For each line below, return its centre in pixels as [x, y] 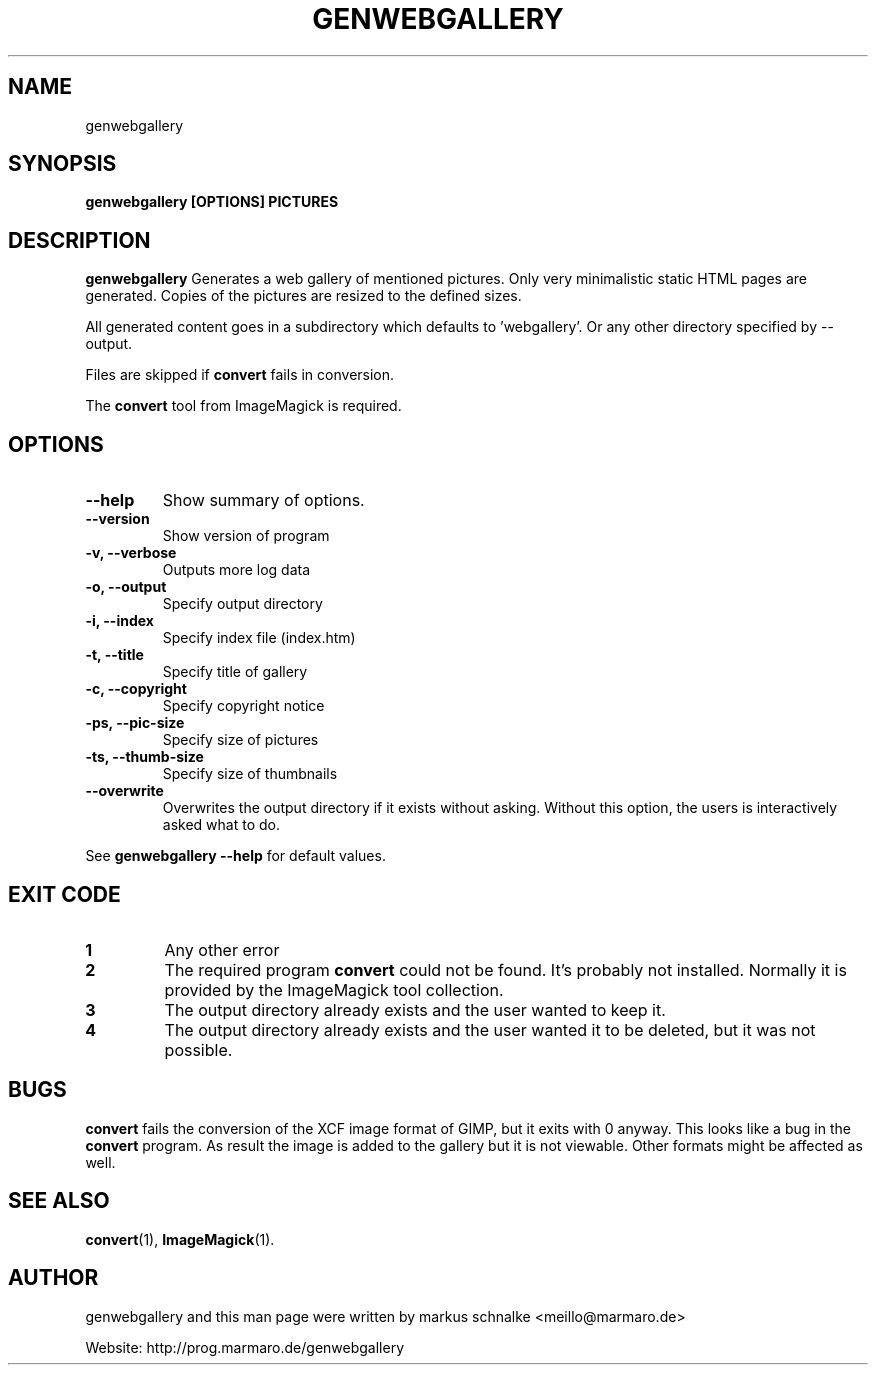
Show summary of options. [263, 500]
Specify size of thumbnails [250, 774]
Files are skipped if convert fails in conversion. [240, 375]
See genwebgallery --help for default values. [235, 856]
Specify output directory [242, 604]
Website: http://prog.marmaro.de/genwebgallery [245, 1347]
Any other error [222, 949]
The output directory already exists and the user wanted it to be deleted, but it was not [490, 1029]
